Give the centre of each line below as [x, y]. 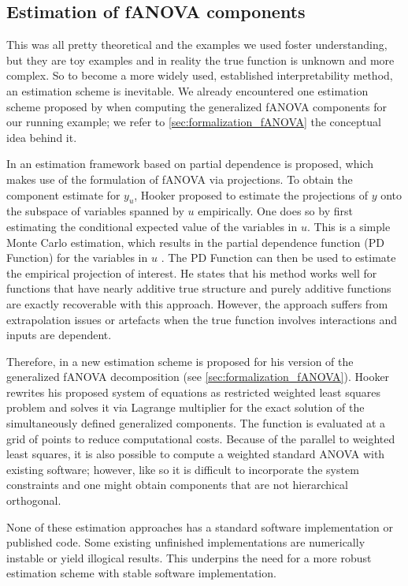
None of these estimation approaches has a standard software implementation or [200, 526]
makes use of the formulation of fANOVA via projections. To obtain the [180, 179]
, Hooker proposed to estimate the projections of [251, 194]
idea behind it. [42, 137]
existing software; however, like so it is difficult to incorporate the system [183, 469]
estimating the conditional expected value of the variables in [152, 226]
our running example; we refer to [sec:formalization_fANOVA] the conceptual [194, 122]
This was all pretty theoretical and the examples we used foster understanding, [197, 45]
